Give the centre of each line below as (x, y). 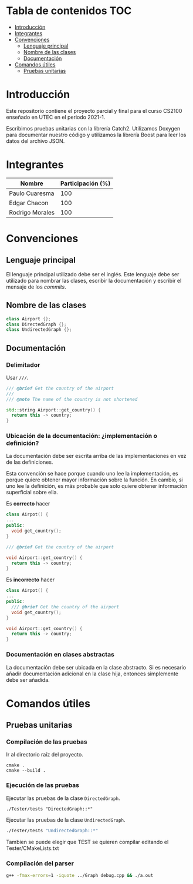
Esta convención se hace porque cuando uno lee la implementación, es (92, 474)
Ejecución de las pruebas (43, 785)
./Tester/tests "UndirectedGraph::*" (52, 831)
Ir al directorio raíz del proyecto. (45, 755)
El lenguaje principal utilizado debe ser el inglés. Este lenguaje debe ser (93, 274)
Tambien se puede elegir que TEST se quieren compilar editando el (87, 842)
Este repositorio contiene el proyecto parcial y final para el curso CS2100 (94, 110)
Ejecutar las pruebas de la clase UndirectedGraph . (66, 820)
